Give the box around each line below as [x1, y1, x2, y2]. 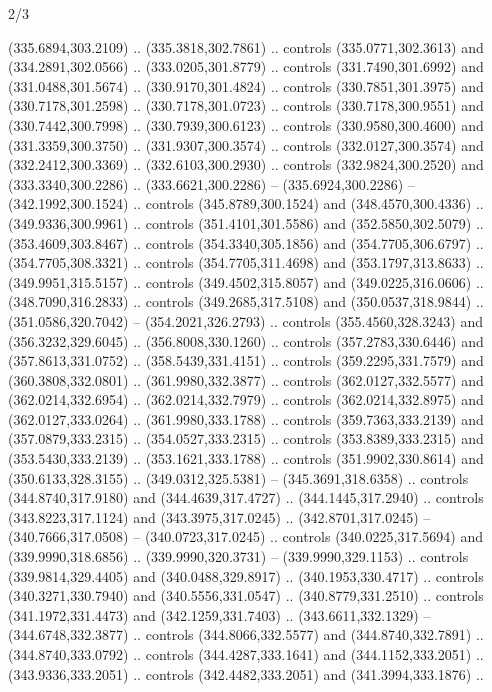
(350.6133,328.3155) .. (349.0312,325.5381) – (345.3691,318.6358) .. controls [8, 467, 469, 488]
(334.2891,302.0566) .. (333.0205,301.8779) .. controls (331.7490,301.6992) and [8, 56, 484, 77]
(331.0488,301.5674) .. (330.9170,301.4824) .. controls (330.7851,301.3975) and [8, 75, 484, 96]
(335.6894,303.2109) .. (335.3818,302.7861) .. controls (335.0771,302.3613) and [8, 36, 484, 57]
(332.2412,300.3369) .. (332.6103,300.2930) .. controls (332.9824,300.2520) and [8, 154, 484, 175]
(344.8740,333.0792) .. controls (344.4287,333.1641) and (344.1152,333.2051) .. [8, 644, 484, 664]
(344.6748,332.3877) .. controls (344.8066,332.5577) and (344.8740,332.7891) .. [8, 624, 484, 645]
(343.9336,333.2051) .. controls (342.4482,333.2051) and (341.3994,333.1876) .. [8, 663, 484, 684]
